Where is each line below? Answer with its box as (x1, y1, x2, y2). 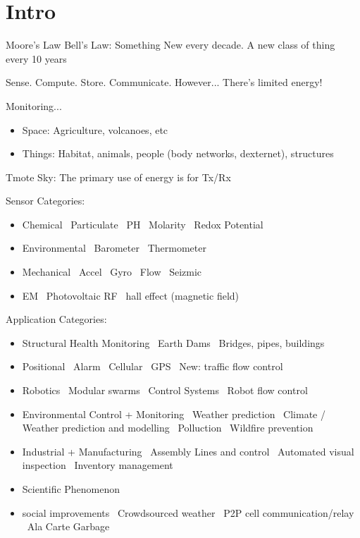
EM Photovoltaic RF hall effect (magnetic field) (22, 288, 240, 302)
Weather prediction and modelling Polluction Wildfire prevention (22, 420, 314, 435)
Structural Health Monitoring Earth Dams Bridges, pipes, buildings (22, 335, 325, 350)
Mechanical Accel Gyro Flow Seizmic (22, 264, 202, 279)
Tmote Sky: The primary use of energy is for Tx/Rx (6, 169, 231, 184)
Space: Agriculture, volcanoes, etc (22, 122, 168, 137)
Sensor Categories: (6, 193, 85, 208)
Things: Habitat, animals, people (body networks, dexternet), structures (22, 146, 334, 161)
